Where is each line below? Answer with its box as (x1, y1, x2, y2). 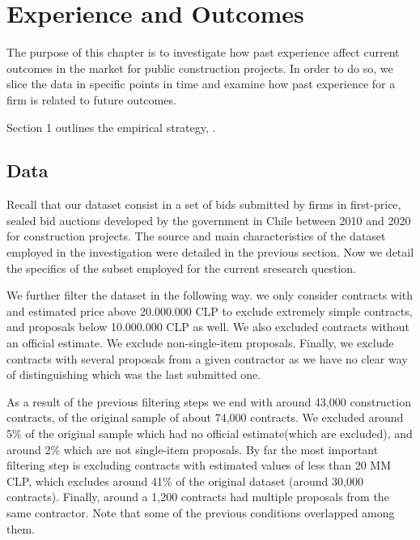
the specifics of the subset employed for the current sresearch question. (6, 259, 356, 276)
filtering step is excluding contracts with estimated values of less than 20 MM (6, 457, 392, 474)
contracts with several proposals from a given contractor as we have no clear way (6, 350, 408, 367)
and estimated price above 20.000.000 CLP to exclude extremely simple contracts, (6, 302, 413, 319)
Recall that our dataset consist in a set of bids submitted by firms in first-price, (6, 196, 401, 213)
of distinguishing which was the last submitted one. (6, 366, 261, 383)
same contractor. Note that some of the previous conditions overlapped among (6, 504, 395, 521)
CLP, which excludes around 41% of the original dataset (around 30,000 (6, 472, 363, 489)
